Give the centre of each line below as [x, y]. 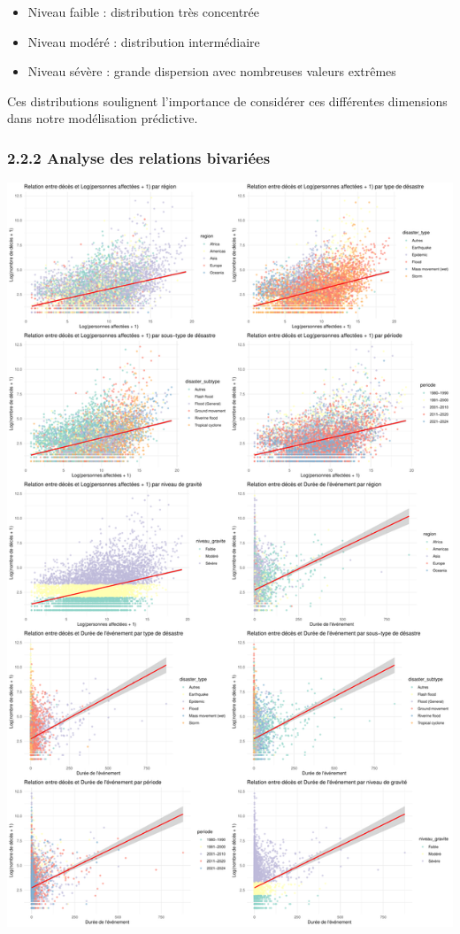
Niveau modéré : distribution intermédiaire [144, 41]
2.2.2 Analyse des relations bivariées [139, 157]
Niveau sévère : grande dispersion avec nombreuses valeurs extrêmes [212, 71]
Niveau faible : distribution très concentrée [144, 12]
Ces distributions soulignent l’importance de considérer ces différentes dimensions [227, 100]
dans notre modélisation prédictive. [103, 118]
